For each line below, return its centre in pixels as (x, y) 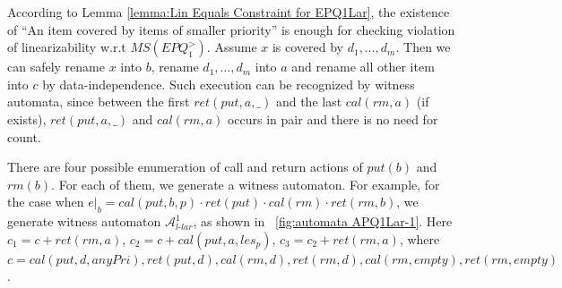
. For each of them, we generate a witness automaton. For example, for (246, 184)
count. (24, 136)
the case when (46, 202)
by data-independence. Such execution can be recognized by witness (229, 84)
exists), (27, 119)
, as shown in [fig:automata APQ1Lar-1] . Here (323, 221)
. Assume (232, 47)
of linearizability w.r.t (67, 47)
